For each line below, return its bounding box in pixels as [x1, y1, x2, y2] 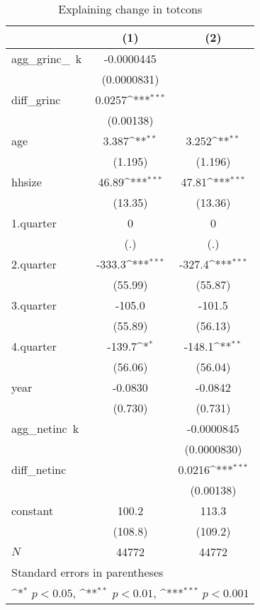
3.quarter [11, 297, 57, 313]
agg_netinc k [11, 420, 79, 436]
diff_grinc [11, 91, 61, 108]
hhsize [11, 174, 42, 190]
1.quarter [11, 215, 57, 231]
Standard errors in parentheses [11, 564, 164, 580]
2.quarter [11, 256, 57, 272]
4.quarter [11, 338, 57, 354]
